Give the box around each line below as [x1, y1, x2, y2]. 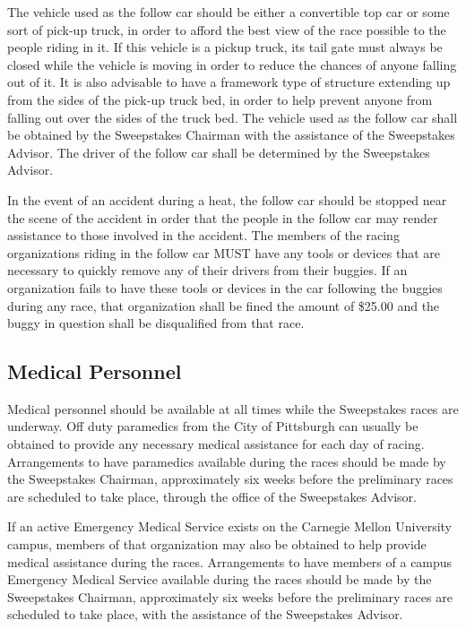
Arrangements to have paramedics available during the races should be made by [7, 452, 446, 470]
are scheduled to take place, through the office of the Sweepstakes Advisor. [7, 487, 417, 505]
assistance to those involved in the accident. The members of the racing [7, 226, 400, 245]
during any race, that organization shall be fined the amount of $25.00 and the [7, 296, 440, 314]
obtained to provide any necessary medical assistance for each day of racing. [7, 435, 425, 453]
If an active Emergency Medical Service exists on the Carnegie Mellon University [7, 517, 452, 536]
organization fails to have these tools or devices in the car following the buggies [7, 278, 443, 297]
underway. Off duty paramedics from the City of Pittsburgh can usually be [7, 417, 419, 435]
